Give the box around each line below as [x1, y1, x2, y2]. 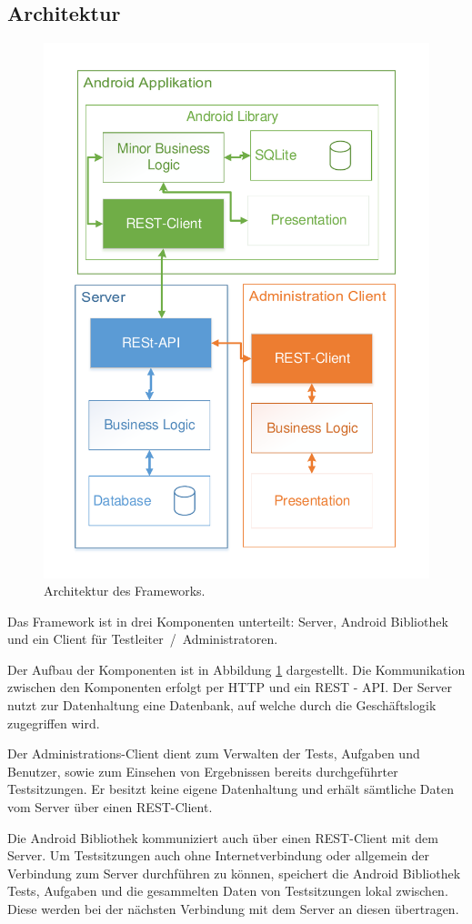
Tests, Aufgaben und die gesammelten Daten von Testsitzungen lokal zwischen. [7, 881, 448, 900]
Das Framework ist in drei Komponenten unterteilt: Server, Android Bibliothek [7, 611, 448, 630]
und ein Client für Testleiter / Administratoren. [7, 629, 278, 648]
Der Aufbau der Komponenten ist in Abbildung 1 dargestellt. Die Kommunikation [7, 659, 466, 678]
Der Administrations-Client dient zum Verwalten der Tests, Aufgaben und [7, 744, 420, 763]
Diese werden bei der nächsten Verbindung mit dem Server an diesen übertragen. [7, 899, 459, 919]
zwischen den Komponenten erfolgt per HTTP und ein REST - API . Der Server [7, 678, 452, 697]
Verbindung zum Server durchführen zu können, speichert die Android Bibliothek [7, 863, 461, 882]
